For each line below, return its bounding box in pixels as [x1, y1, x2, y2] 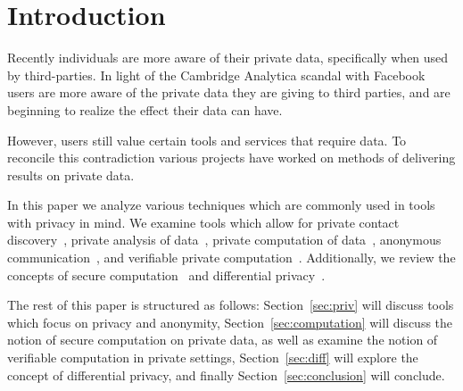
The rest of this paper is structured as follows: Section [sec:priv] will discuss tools [7, 295, 454, 314]
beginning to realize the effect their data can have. [7, 100, 283, 119]
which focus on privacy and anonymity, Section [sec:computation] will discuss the [7, 312, 453, 331]
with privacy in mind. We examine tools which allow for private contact [7, 212, 400, 231]
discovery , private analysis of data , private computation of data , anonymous [7, 230, 442, 249]
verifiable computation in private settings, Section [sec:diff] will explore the [7, 348, 418, 367]
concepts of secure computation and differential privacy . [7, 265, 326, 284]
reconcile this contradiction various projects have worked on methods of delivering [7, 148, 456, 167]
